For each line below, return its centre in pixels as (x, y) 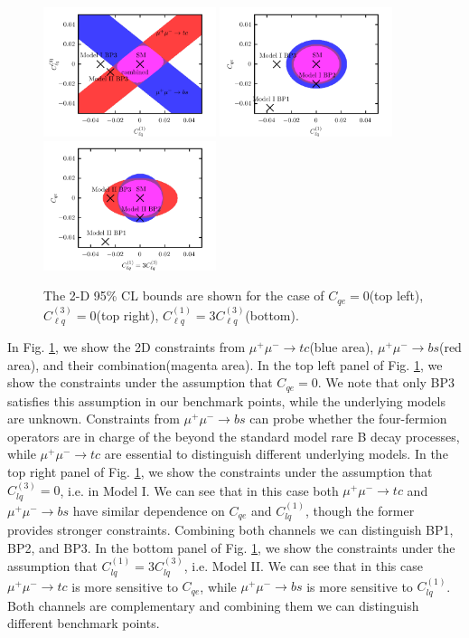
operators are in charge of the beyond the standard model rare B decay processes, (234, 436)
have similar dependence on (149, 510)
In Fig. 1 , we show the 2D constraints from (127, 347)
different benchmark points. (84, 623)
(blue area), (342, 347)
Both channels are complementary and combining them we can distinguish (213, 605)
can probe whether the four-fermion (348, 419)
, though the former (360, 510)
